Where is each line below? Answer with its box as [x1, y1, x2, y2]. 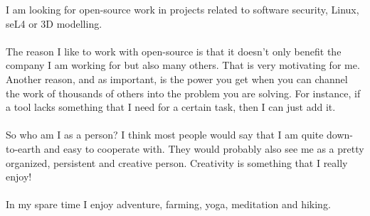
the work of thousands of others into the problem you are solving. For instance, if [6, 85, 361, 100]
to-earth [6, 141, 41, 156]
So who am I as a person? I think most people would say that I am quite [6, 127, 324, 142]
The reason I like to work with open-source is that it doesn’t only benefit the [6, 43, 342, 58]
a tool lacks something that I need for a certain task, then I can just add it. [6, 99, 336, 114]
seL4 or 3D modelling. [6, 16, 102, 31]
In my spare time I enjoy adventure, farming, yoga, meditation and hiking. [6, 197, 331, 212]
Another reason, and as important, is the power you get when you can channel [6, 71, 348, 86]
